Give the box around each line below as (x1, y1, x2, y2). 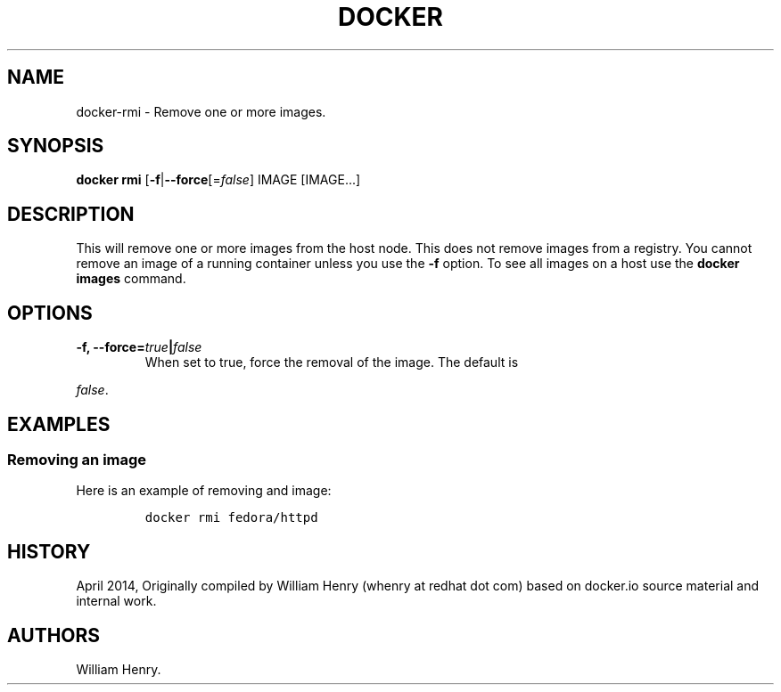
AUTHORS (7, 623, 101, 647)
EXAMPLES (7, 412, 111, 436)
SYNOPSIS (7, 134, 104, 158)
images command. (76, 271, 186, 287)
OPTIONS (7, 301, 93, 324)
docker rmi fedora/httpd (144, 510, 318, 525)
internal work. (76, 593, 157, 609)
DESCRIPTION (7, 202, 135, 225)
